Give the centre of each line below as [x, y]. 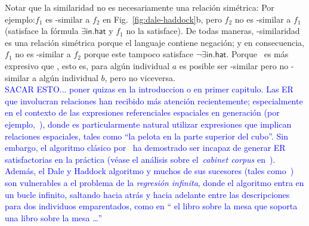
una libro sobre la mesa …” [54, 217]
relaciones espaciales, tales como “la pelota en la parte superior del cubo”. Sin [146, 136]
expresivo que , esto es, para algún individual [87, 65]
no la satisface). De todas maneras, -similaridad [213, 31]
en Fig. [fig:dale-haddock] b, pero [162, 19]
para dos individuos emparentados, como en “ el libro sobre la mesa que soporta [151, 206]
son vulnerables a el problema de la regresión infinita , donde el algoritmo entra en [154, 182]
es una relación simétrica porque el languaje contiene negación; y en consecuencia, [154, 42]
